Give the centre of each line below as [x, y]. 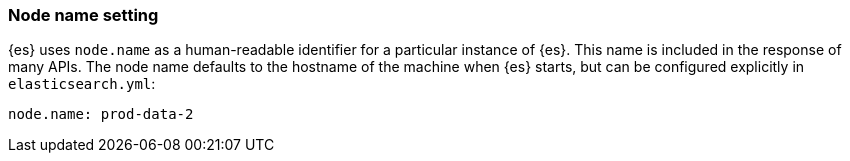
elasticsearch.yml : [82, 84]
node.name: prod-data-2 [101, 114]
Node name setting [83, 15]
